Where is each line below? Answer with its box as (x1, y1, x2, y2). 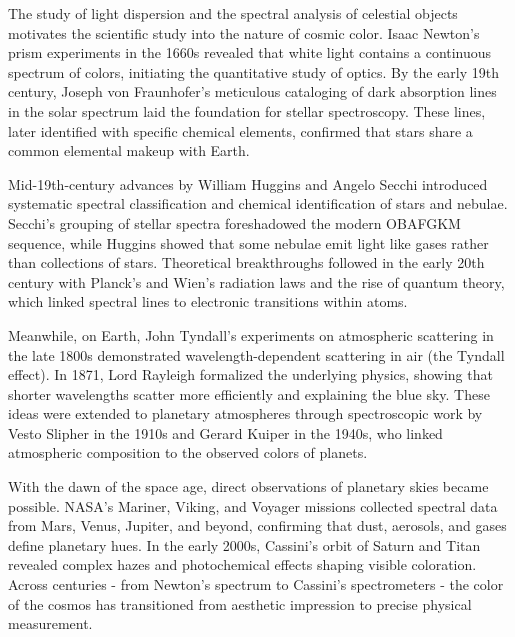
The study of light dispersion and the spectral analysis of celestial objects (8, 3, 458, 23)
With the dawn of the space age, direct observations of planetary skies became (8, 476, 489, 497)
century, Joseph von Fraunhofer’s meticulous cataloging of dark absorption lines (8, 81, 497, 102)
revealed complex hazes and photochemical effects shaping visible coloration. (8, 554, 477, 575)
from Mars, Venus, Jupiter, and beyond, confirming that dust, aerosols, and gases (8, 515, 507, 536)
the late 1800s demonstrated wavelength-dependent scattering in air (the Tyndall (8, 344, 505, 365)
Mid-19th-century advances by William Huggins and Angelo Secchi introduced (8, 173, 488, 194)
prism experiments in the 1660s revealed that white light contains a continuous (8, 42, 492, 63)
